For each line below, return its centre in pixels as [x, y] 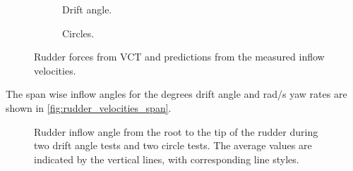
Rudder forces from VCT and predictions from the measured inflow [179, 57]
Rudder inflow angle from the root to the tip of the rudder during [176, 131]
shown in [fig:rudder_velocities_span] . [89, 107]
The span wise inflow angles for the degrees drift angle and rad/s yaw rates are [176, 94]
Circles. [78, 33]
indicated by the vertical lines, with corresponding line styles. [167, 159]
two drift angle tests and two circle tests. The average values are [173, 145]
